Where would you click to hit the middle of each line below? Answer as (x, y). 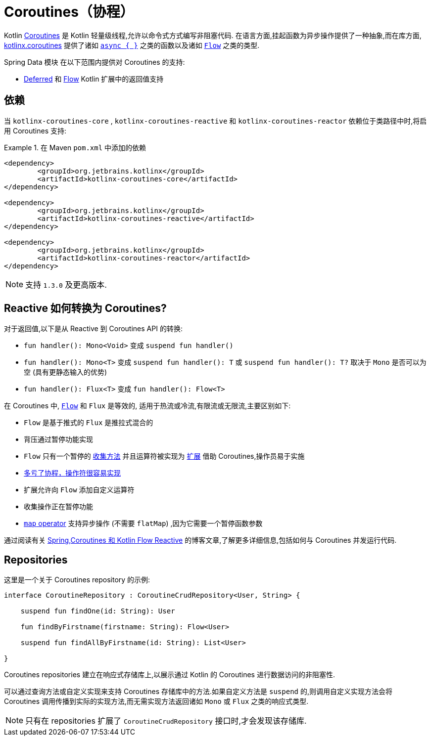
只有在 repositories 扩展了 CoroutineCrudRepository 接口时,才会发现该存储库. (166, 721)
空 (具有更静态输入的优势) (66, 372)
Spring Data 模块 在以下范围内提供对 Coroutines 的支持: (95, 62)
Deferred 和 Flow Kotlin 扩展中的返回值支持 (94, 79)
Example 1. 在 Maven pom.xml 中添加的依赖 (75, 147)
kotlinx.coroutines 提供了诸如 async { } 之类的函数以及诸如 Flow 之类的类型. (132, 45)
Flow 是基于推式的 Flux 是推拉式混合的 (89, 423)
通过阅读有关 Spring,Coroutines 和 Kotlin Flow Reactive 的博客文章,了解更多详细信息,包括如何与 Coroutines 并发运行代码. (200, 540)
